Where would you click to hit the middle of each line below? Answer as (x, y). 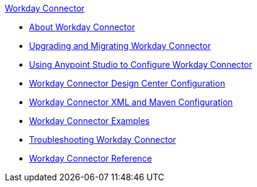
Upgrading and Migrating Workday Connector (120, 46)
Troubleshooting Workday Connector (103, 139)
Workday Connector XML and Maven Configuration (131, 102)
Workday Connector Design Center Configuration (127, 83)
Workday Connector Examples (89, 121)
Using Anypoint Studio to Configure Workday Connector (141, 64)
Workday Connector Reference (91, 158)
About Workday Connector (82, 27)
